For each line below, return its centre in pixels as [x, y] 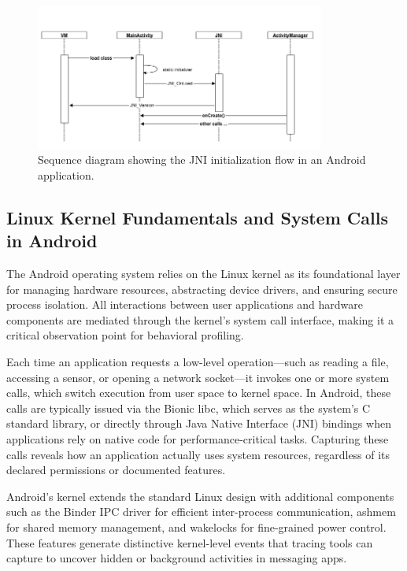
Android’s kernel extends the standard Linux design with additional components [200, 496]
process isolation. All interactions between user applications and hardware [185, 304]
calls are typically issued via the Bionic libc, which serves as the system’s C [189, 408]
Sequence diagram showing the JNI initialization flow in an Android [202, 159]
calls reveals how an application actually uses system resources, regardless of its [198, 454]
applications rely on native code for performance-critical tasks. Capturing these [198, 438]
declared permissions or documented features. [116, 470]
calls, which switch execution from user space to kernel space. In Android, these [199, 393]
